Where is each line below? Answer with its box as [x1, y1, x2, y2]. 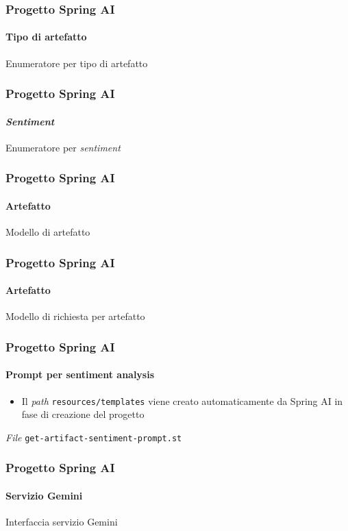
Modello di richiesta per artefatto [5, 309, 145, 323]
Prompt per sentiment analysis [5, 367, 155, 382]
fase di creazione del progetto [21, 407, 145, 421]
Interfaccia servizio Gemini [5, 515, 118, 529]
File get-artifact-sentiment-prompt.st [5, 430, 182, 444]
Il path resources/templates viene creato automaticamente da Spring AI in [21, 393, 343, 408]
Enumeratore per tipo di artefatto [5, 55, 148, 70]
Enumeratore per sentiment [5, 140, 121, 154]
